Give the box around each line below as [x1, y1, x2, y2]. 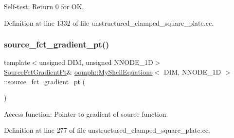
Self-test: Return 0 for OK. [4, 1, 84, 11]
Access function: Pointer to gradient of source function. [4, 108, 168, 119]
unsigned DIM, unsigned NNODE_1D [39, 57, 153, 67]
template [4, 57, 30, 67]
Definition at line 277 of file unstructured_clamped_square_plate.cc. [4, 125, 211, 135]
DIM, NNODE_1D [163, 67, 221, 77]
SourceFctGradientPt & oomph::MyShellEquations [4, 67, 153, 77]
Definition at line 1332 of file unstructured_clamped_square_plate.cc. [4, 17, 214, 28]
